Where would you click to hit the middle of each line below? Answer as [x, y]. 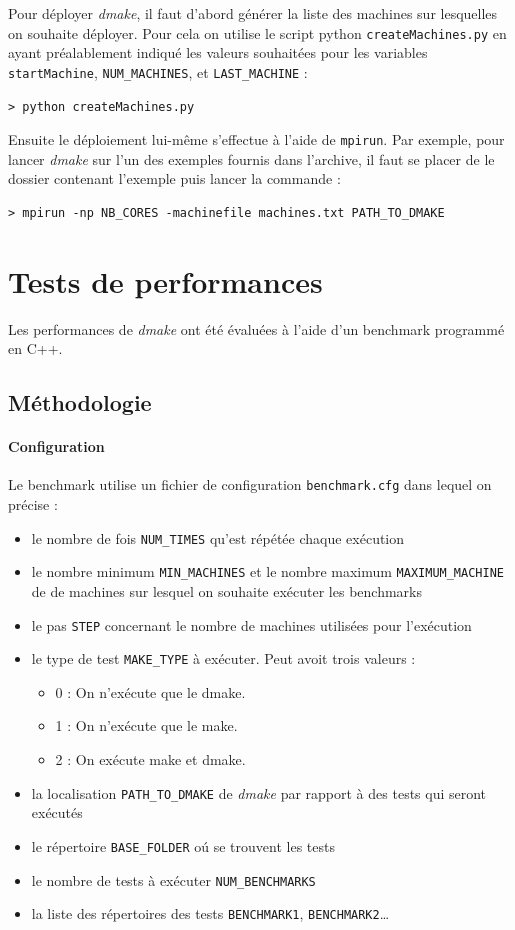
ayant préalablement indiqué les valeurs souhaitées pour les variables [218, 52]
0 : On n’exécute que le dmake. [150, 691]
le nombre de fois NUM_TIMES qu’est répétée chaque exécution [218, 537]
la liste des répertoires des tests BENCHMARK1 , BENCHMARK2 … [210, 913]
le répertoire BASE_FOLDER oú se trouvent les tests [183, 845]
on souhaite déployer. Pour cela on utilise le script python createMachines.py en [257, 32]
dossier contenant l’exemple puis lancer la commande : [174, 178]
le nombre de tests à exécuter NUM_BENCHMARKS [173, 879]
